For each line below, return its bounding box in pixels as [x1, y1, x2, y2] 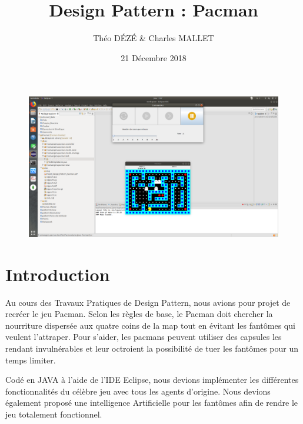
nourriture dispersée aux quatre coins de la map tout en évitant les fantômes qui [5, 319, 295, 331]
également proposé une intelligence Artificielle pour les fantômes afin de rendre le [5, 396, 298, 409]
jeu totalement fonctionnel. [5, 408, 102, 420]
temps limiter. [5, 353, 56, 366]
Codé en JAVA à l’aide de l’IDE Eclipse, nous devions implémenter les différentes [5, 373, 299, 386]
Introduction [5, 262, 110, 286]
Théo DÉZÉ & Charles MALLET [93, 32, 214, 44]
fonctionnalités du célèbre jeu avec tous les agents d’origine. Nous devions [5, 385, 271, 397]
